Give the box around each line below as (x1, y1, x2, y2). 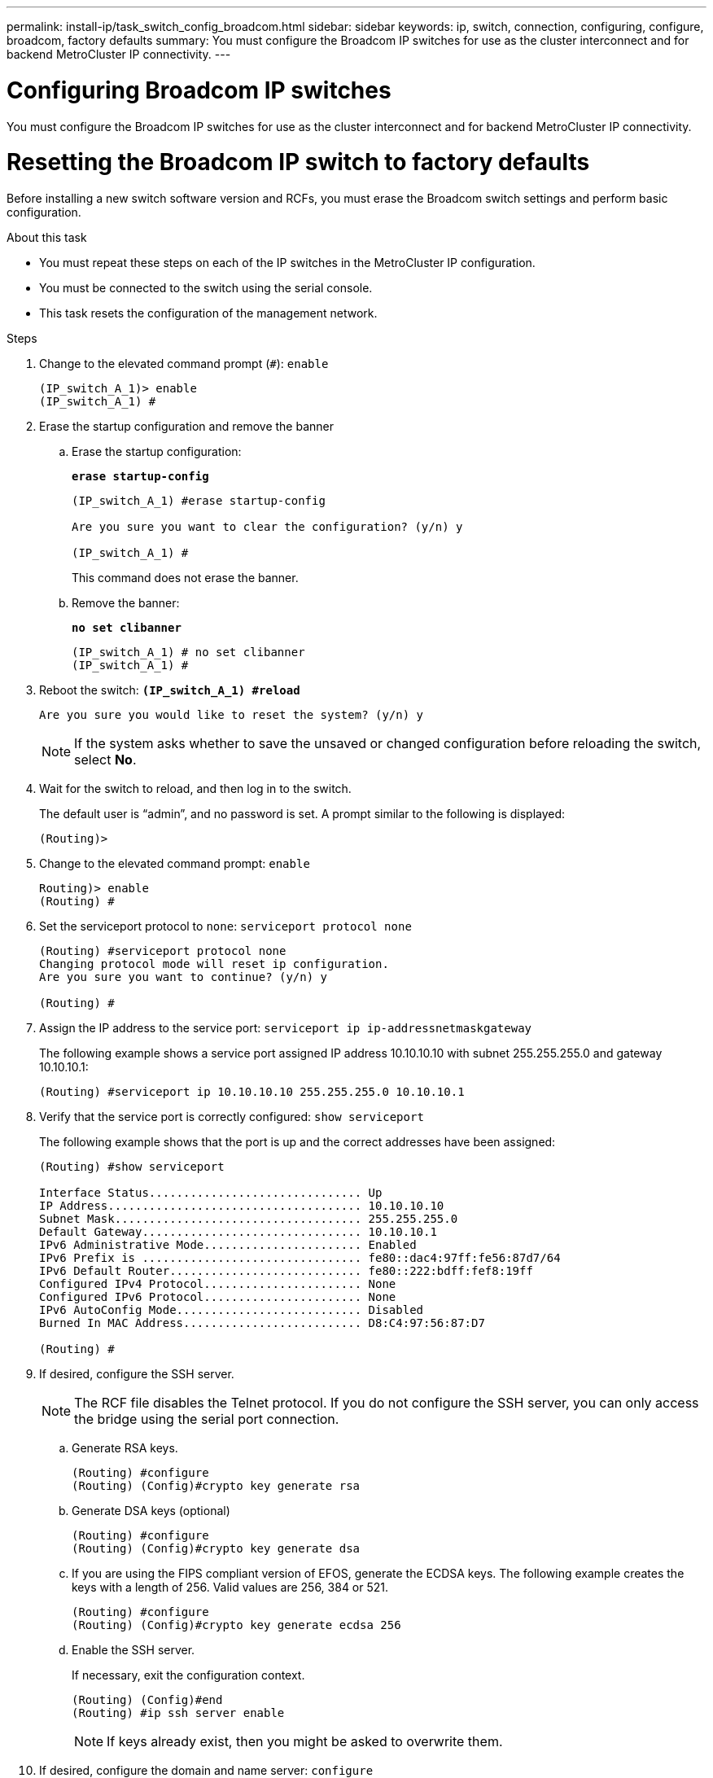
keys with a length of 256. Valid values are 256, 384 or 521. (72, 1580, 389, 1594)
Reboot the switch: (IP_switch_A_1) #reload (39, 683, 300, 697)
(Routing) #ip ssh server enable (72, 1706, 285, 1719)
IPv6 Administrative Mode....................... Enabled (39, 1238, 417, 1251)
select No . (74, 751, 137, 768)
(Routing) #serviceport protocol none (39, 944, 287, 957)
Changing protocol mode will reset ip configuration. (39, 957, 389, 970)
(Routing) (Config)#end (72, 1693, 223, 1706)
